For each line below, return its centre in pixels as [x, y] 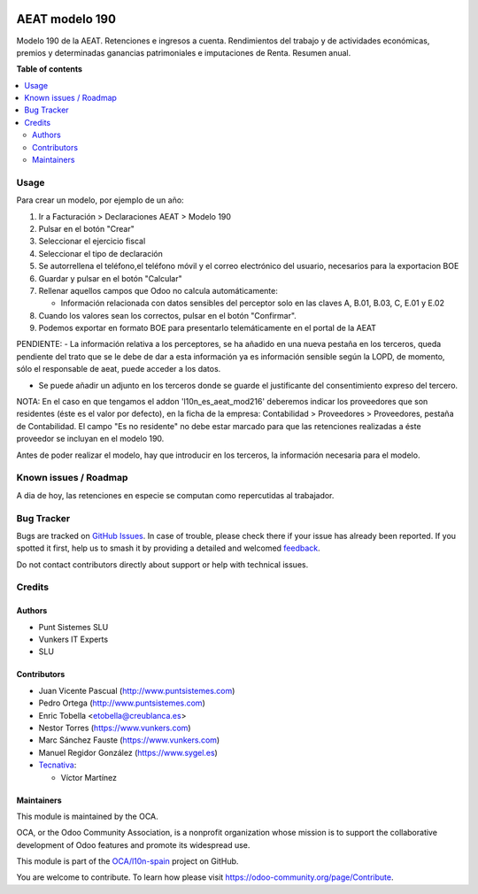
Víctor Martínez [89, 777]
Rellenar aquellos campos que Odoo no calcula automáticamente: [158, 290]
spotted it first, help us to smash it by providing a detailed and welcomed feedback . [168, 548]
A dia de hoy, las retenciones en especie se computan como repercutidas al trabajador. [175, 495]
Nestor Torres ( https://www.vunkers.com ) [115, 728]
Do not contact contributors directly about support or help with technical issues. [162, 564]
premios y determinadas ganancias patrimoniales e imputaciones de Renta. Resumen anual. [184, 52]
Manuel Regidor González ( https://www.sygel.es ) [128, 752]
